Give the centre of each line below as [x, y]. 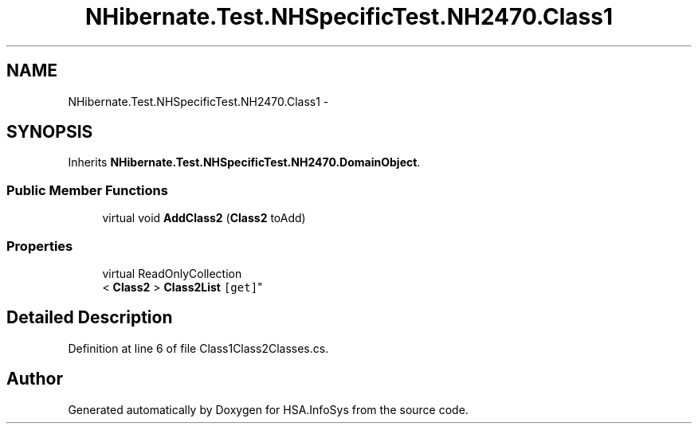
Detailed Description [90, 318]
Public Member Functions [87, 190]
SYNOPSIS [50, 132]
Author [35, 379]
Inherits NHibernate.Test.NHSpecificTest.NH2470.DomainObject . [244, 162]
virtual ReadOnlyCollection [172, 273]
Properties [40, 246]
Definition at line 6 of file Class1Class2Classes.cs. [198, 348]
